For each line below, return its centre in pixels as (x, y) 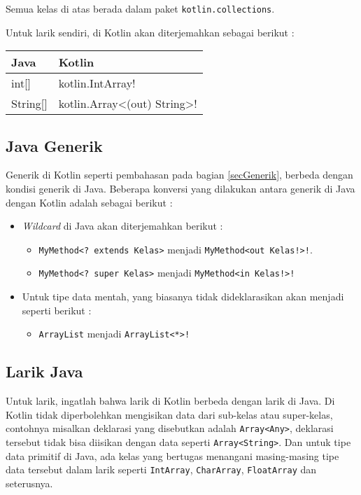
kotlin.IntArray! (97, 83)
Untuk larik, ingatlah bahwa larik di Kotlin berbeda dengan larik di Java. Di (170, 401)
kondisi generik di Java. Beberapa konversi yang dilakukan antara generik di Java (180, 189)
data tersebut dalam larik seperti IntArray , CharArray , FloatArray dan (161, 469)
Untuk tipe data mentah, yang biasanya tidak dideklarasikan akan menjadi (183, 297)
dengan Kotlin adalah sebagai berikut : (89, 202)
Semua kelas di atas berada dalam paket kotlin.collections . (140, 8)
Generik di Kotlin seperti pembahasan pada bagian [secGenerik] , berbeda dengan (179, 175)
